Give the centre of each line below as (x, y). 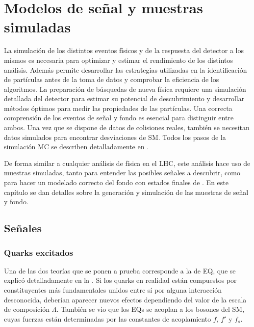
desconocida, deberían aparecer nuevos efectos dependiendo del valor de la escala (125, 299)
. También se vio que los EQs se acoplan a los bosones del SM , (151, 309)
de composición (27, 309)
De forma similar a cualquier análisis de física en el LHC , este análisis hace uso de (127, 163)
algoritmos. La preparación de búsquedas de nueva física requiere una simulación (125, 89)
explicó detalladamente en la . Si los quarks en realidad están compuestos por (120, 280)
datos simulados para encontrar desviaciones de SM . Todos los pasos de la (115, 137)
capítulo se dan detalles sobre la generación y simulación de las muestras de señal (126, 192)
